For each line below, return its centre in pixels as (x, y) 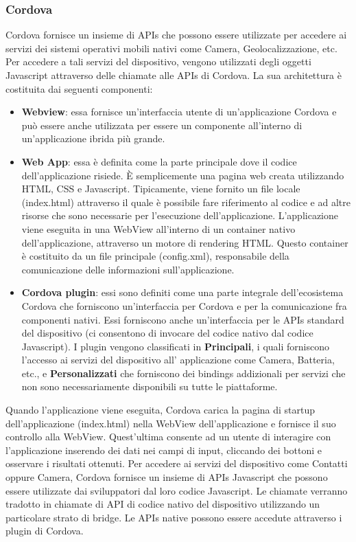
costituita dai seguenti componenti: (79, 88)
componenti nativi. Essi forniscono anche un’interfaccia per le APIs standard (183, 319)
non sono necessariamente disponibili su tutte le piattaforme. (150, 386)
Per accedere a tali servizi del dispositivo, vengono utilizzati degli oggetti (158, 61)
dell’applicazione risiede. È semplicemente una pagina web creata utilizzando (183, 175)
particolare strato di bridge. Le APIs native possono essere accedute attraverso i (174, 517)
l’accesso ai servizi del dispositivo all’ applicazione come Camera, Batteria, (178, 360)
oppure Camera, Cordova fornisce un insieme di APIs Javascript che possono (167, 477)
